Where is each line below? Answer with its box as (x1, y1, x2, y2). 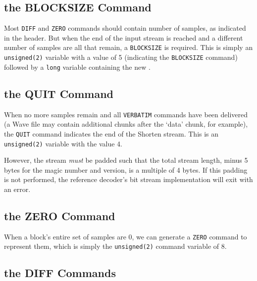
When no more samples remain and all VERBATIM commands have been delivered (4, 109, 248, 119)
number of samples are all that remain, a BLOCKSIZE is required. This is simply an (4, 42, 253, 52)
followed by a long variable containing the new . (4, 61, 151, 72)
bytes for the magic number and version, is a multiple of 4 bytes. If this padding (4, 164, 248, 175)
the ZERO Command (4, 208, 115, 223)
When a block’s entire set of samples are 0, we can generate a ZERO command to (4, 231, 247, 241)
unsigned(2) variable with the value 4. (4, 138, 123, 148)
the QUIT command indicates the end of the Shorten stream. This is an (4, 128, 219, 139)
